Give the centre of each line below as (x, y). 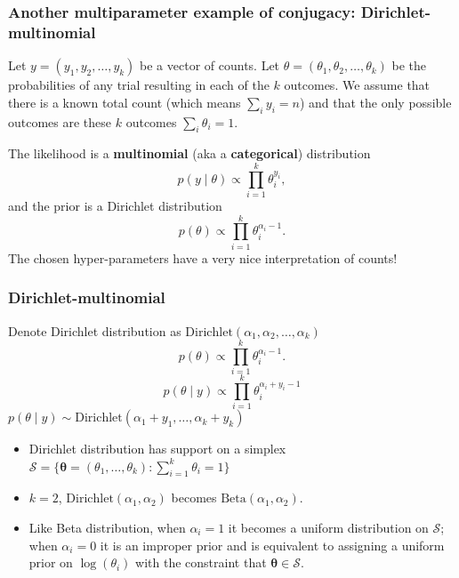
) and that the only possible (375, 102)
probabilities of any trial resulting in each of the (139, 85)
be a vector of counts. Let (210, 65)
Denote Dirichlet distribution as (95, 330)
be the (409, 65)
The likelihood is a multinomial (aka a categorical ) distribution (189, 153)
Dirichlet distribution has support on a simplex (157, 449)
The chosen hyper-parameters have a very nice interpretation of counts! (203, 257)
